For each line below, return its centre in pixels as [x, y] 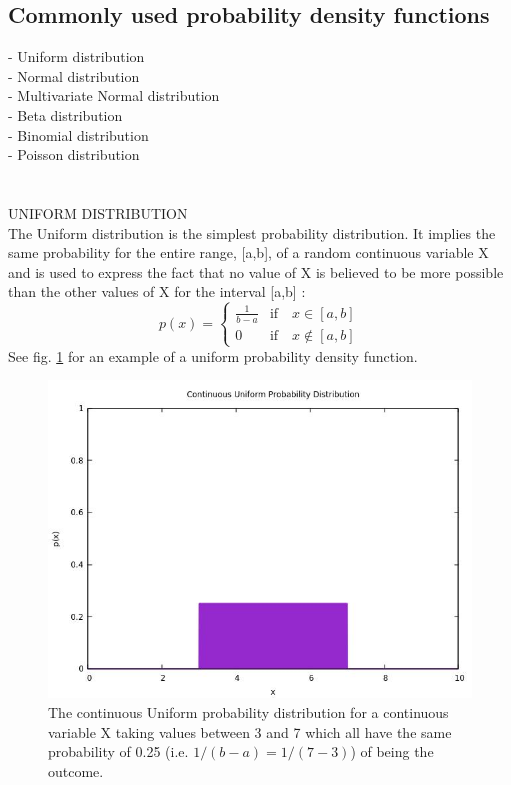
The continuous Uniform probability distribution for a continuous [248, 712]
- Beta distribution [65, 114]
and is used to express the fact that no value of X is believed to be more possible [256, 271]
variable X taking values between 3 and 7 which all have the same [250, 731]
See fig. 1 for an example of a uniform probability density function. [213, 355]
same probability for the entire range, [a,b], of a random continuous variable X [248, 252]
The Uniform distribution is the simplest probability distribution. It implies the [252, 232]
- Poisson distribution [74, 154]
